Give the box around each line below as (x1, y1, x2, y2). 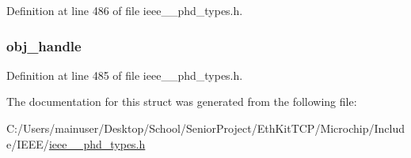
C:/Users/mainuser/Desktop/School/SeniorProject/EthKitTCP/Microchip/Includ (6, 120, 405, 136)
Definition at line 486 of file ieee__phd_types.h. (6, 2, 243, 18)
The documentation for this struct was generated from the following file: (6, 93, 357, 110)
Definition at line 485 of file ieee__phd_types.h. (6, 66, 243, 83)
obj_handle (6, 36, 82, 55)
